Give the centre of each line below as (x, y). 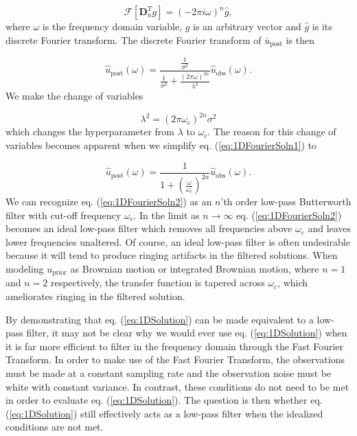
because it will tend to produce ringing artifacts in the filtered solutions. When (172, 255)
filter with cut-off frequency (64, 215)
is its (322, 26)
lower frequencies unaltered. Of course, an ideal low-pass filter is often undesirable (178, 241)
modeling (25, 268)
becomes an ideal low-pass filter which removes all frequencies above (149, 228)
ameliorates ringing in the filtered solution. (95, 296)
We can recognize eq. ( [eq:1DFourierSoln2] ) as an (109, 202)
